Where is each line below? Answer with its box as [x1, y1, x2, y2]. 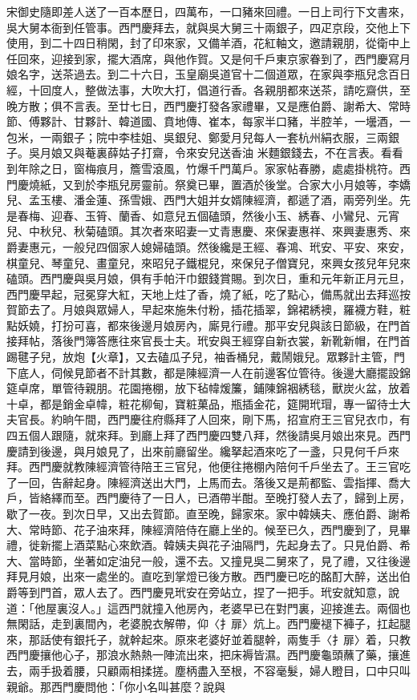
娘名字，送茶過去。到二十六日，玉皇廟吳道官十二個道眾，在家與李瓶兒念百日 [6, 66, 411, 82]
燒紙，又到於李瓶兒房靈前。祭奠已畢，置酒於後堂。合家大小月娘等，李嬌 [28, 175, 411, 192]
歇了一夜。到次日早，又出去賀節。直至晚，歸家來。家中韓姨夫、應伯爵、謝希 [6, 505, 411, 521]
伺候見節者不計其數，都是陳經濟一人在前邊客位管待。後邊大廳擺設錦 [51, 364, 411, 380]
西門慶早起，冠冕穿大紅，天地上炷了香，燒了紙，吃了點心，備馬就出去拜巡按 [6, 285, 411, 302]
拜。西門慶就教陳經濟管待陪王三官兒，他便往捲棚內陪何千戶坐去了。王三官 [6, 458, 399, 475]
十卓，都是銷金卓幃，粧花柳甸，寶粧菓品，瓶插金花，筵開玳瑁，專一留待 [6, 395, 388, 412]
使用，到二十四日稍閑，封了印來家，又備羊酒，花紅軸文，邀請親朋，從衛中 [6, 34, 399, 51]
